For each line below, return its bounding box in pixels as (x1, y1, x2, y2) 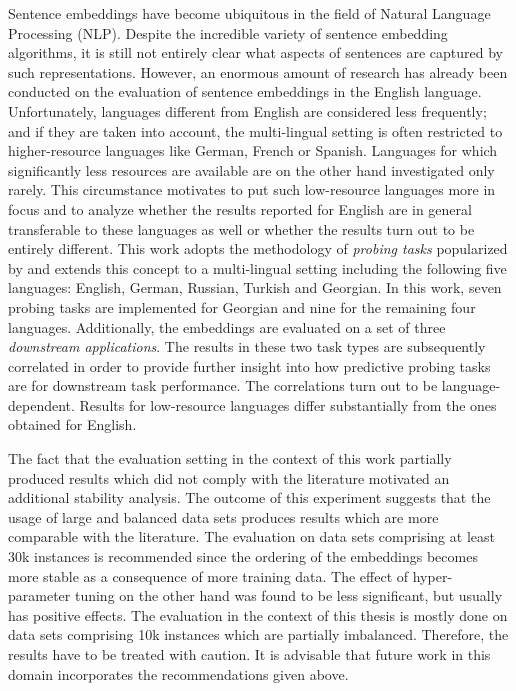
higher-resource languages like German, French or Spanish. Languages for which (8, 140, 498, 161)
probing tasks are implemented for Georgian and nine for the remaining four (8, 296, 476, 317)
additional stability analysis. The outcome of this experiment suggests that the (8, 487, 491, 508)
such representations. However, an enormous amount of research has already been (8, 61, 508, 82)
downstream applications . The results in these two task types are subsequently (8, 336, 486, 357)
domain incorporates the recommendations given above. (8, 663, 349, 684)
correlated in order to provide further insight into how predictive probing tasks (8, 355, 491, 376)
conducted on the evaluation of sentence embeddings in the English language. (8, 81, 482, 102)
